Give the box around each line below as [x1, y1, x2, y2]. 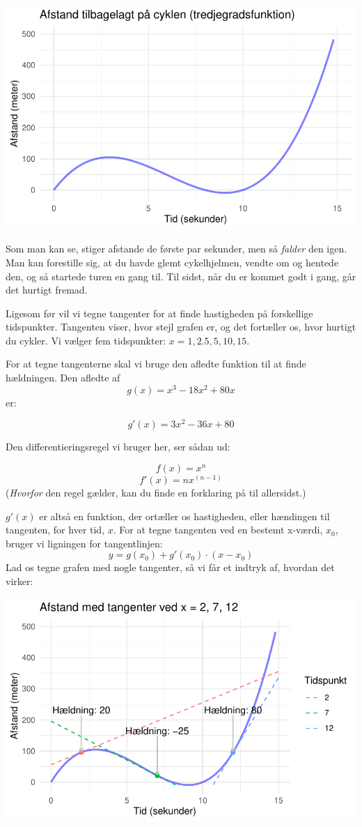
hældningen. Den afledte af [6, 370, 120, 385]
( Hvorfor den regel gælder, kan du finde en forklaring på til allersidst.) [6, 485, 306, 500]
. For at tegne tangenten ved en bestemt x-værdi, [113, 522, 323, 537]
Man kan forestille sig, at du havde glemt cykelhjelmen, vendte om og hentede [6, 255, 339, 269]
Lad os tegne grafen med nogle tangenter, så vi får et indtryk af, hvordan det [6, 560, 335, 575]
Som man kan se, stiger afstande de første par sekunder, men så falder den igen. [6, 241, 347, 256]
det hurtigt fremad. [6, 282, 88, 297]
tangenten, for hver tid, [6, 522, 105, 537]
